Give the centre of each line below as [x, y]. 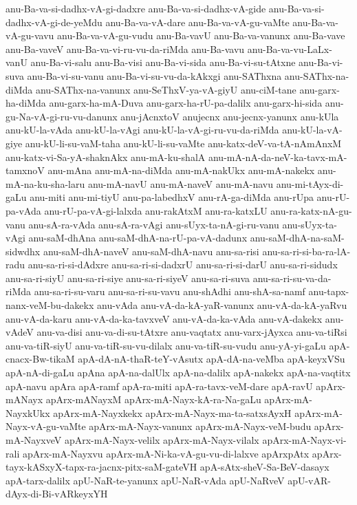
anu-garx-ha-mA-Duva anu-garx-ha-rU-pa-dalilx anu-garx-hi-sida [186, 103]
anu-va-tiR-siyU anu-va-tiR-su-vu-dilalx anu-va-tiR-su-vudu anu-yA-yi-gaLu [166, 345]
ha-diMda [26, 103]
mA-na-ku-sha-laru [45, 183]
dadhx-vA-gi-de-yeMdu [54, 22]
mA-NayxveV [34, 440]
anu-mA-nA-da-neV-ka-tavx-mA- [278, 157]
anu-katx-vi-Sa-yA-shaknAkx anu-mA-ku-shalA [106, 157]
